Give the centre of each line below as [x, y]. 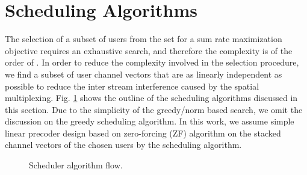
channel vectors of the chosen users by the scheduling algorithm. [123, 145]
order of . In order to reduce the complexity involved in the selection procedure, [152, 62]
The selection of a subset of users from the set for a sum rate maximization [144, 39]
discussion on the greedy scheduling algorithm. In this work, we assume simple [150, 121]
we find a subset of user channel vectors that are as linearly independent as [144, 74]
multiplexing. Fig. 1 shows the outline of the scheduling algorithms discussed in [151, 98]
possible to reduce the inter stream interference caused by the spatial [132, 86]
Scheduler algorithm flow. [76, 165]
